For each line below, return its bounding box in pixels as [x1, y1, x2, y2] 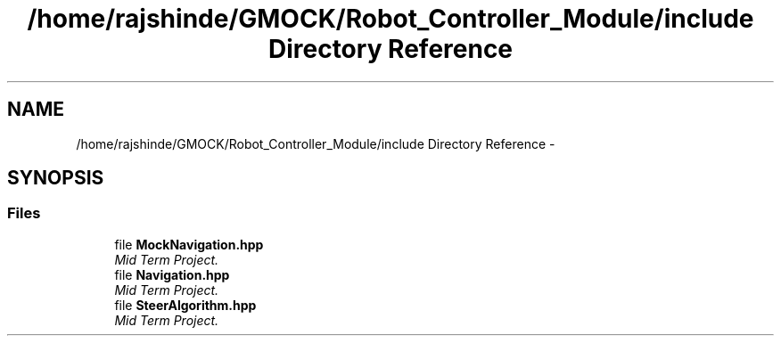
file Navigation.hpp [114, 266, 230, 282]
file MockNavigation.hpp [114, 236, 264, 252]
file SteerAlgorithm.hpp [114, 297, 257, 313]
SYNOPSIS [7, 167, 104, 190]
